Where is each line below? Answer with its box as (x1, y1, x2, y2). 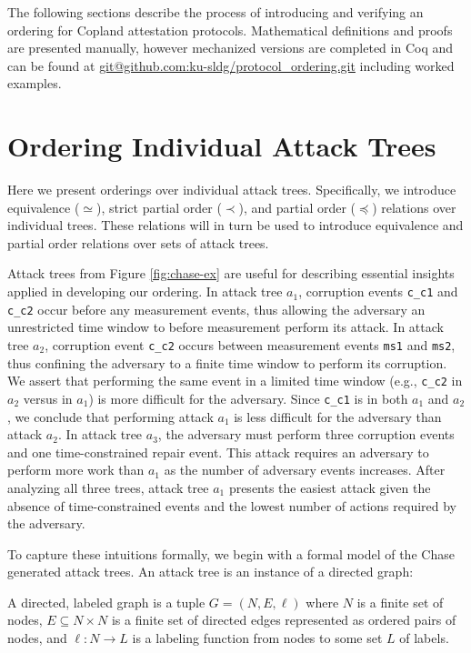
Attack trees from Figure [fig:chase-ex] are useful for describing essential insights (7, 264, 455, 283)
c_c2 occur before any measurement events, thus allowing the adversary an (7, 299, 426, 318)
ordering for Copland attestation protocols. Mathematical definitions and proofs (7, 20, 453, 39)
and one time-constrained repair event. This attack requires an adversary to (7, 442, 429, 461)
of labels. (399, 628, 449, 648)
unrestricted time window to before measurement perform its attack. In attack (7, 317, 444, 337)
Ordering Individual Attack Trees (7, 127, 436, 165)
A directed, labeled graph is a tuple (7, 592, 205, 611)
